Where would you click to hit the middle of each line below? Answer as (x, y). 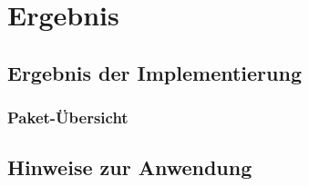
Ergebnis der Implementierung (154, 72)
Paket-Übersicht (68, 117)
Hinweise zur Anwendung (130, 167)
